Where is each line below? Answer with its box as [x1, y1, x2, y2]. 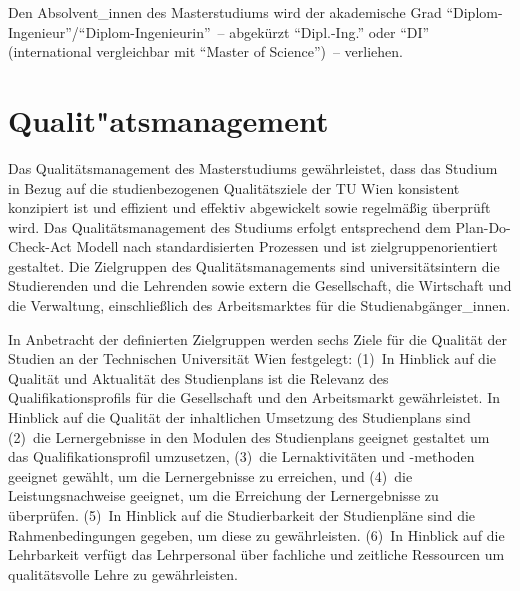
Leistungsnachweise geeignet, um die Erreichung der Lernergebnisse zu [8, 485, 439, 506]
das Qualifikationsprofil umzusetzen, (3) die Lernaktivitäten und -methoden [8, 446, 475, 467]
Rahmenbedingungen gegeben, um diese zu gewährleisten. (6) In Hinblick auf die [8, 524, 505, 545]
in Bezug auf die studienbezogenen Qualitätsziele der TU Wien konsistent [8, 177, 460, 198]
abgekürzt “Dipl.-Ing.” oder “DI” [229, 21, 430, 42]
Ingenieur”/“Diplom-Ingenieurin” [8, 21, 211, 42]
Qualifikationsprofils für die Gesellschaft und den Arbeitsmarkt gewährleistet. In [8, 387, 500, 408]
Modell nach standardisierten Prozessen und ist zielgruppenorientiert [76, 236, 498, 257]
